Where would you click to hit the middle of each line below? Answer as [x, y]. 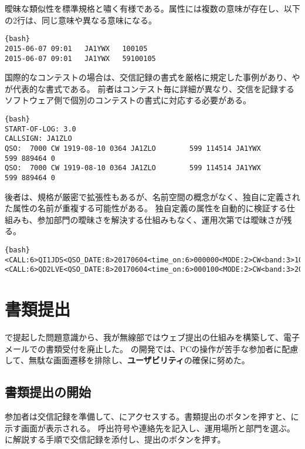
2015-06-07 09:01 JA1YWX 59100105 [80, 58]
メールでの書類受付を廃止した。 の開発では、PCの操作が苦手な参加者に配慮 [152, 348]
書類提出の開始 [48, 392]
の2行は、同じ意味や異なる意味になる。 [81, 20]
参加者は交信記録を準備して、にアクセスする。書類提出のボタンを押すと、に [152, 416]
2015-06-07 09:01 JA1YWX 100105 [76, 48]
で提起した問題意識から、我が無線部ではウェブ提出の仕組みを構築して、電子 [152, 337]
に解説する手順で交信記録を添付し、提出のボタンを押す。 [115, 439]
